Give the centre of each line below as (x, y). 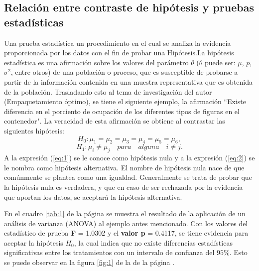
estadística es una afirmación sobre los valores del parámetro (96, 62)
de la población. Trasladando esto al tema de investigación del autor (108, 91)
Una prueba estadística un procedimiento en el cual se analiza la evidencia (118, 43)
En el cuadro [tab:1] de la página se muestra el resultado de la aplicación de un (125, 213)
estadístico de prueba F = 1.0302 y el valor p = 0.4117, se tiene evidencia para (126, 233)
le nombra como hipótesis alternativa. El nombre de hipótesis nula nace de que (124, 167)
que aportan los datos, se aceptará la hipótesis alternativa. (93, 197)
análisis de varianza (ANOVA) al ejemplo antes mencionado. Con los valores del (126, 223)
